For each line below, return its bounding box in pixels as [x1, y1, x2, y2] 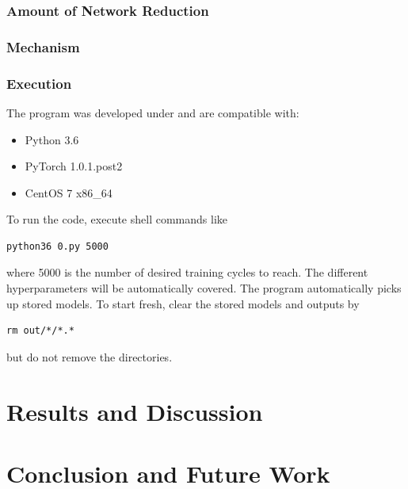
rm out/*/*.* [6, 325, 74, 337]
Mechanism [6, 36, 80, 56]
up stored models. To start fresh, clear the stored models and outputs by [6, 295, 360, 311]
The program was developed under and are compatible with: [6, 104, 299, 120]
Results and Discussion [6, 395, 263, 427]
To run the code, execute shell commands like [6, 211, 227, 227]
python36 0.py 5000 [6, 240, 109, 252]
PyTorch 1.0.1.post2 [25, 158, 123, 174]
